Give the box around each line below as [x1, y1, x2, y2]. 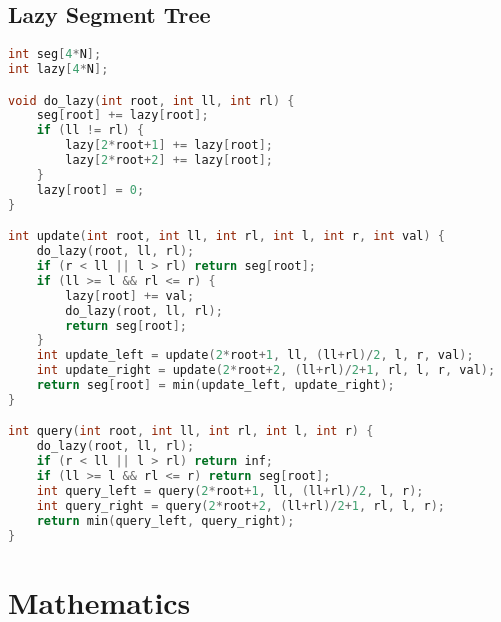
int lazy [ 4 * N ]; [8, 62, 109, 77]
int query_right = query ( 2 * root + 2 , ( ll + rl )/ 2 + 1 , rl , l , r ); [36, 498, 445, 513]
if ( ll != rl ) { [36, 123, 145, 138]
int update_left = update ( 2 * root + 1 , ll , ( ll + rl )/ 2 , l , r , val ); [36, 348, 474, 363]
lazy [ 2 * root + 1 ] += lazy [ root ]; [65, 138, 274, 153]
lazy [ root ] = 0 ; [36, 182, 145, 197]
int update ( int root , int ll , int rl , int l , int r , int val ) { [8, 229, 445, 244]
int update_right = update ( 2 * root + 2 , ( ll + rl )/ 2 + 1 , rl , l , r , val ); [36, 363, 496, 378]
